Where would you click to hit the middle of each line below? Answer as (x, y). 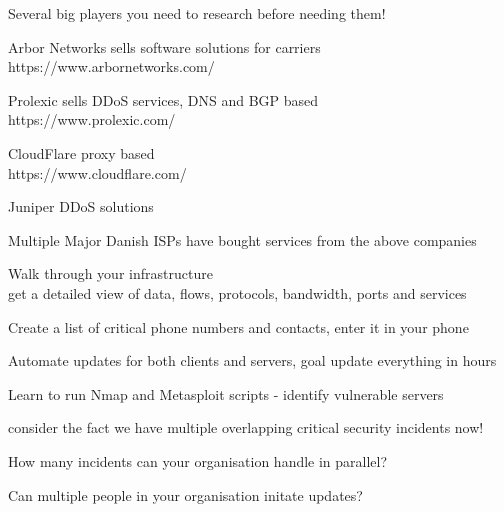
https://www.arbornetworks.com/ (111, 66)
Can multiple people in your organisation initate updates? (185, 494)
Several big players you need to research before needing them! (197, 13)
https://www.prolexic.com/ (92, 119)
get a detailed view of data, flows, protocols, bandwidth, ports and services (237, 292)
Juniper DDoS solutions (81, 206)
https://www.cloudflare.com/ (97, 172)
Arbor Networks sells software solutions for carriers (164, 46)
